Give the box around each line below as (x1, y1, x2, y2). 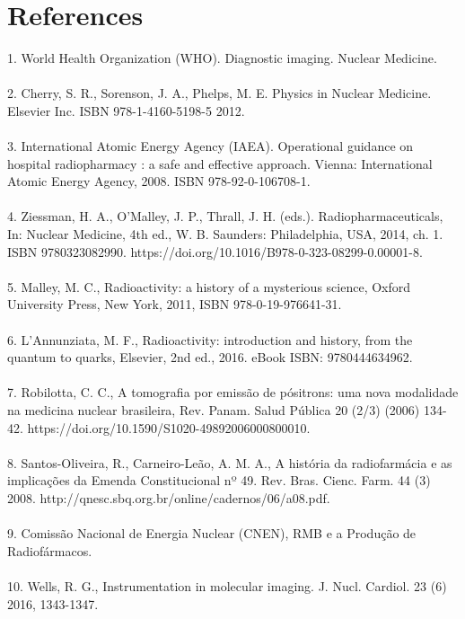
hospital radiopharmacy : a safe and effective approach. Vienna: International (7, 154, 433, 172)
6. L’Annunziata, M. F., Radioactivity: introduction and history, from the (7, 330, 413, 349)
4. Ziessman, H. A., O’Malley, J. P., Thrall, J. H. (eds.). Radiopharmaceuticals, (7, 207, 443, 225)
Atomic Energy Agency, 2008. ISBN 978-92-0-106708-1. (7, 172, 311, 190)
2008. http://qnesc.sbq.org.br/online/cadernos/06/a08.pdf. (7, 488, 330, 507)
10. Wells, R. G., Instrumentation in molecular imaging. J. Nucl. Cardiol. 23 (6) (7, 576, 447, 595)
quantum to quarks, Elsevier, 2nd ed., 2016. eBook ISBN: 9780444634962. (7, 348, 413, 367)
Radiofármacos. (7, 541, 92, 560)
